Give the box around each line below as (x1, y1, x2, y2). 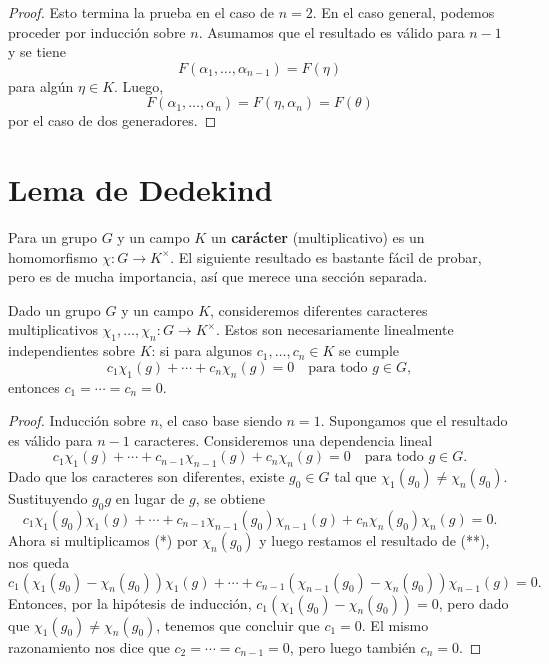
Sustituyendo (8, 488, 88, 509)
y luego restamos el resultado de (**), (259, 530, 490, 551)
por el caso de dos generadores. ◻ (8, 110, 217, 131)
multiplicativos (8, 319, 98, 340)
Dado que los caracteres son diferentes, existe (8, 466, 285, 487)
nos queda (8, 552, 70, 573)
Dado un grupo (8, 299, 101, 320)
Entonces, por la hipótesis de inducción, (8, 592, 252, 613)
